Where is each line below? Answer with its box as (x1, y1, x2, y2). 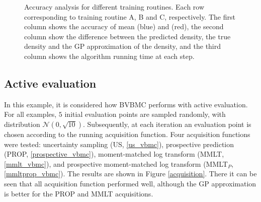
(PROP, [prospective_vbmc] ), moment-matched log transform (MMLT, (4, 149, 224, 159)
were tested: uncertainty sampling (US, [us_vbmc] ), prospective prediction (4, 139, 234, 149)
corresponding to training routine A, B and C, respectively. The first (24, 11, 235, 22)
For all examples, (4, 109, 57, 119)
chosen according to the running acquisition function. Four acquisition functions (4, 128, 250, 139)
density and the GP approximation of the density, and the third (24, 41, 221, 51)
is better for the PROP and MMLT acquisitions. (4, 188, 153, 198)
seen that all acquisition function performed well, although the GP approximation (4, 178, 256, 188)
